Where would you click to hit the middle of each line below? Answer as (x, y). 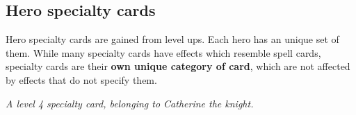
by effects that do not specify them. (81, 79)
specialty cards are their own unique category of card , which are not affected (178, 66)
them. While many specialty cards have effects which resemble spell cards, (163, 52)
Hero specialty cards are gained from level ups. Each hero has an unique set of (172, 39)
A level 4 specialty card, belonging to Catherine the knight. (130, 103)
